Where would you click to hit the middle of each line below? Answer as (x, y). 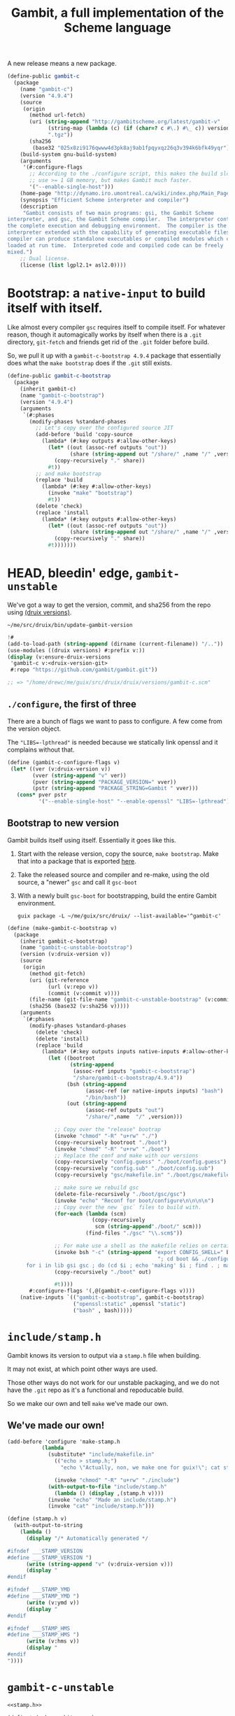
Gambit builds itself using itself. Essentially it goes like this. (92, 840)
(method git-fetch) (57, 973)
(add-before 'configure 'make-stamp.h (64, 1442)
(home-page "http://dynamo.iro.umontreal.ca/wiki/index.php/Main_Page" (126, 193)
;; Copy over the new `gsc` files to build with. (128, 1207)
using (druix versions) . (40, 612)
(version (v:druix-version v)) (65, 954)
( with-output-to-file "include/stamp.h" (108, 1486)
